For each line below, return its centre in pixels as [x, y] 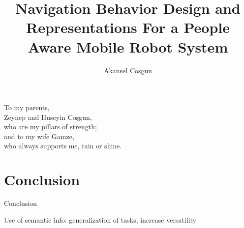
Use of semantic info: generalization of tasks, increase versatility [100, 219]
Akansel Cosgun [128, 70]
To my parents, [27, 107]
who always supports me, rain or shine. [63, 146]
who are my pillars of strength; [50, 127]
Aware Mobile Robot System [128, 46]
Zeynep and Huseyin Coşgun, [48, 117]
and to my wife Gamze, [39, 136]
